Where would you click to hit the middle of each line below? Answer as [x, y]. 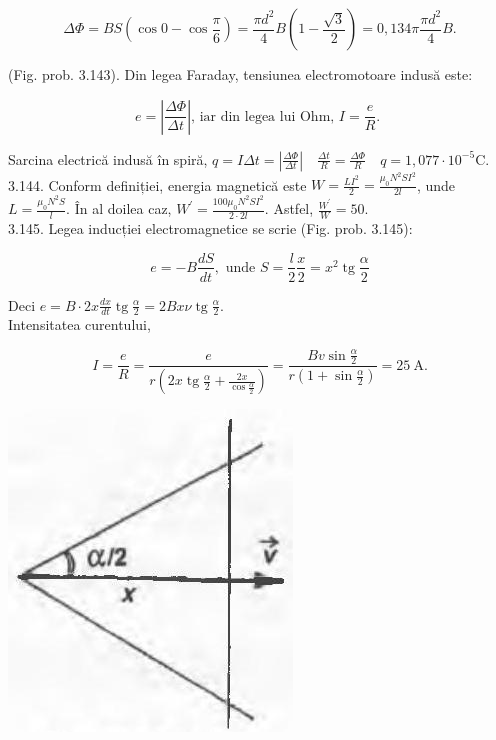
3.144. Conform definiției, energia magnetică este [157, 184]
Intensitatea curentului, [79, 324]
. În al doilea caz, [119, 208]
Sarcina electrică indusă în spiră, [108, 158]
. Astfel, [289, 208]
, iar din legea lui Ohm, [263, 116]
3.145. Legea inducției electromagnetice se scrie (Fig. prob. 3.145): [210, 227]
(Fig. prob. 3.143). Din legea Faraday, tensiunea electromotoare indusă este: [240, 74]
